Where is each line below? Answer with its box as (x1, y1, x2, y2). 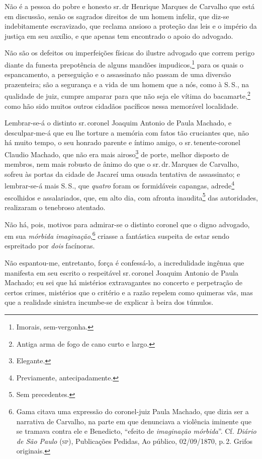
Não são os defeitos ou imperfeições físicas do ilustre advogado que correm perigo (5, 47, 254, 58)
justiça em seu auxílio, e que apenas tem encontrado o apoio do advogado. (5, 30, 233, 41)
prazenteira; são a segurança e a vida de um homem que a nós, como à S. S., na (5, 79, 249, 89)
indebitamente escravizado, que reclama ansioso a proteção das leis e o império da (5, 21, 257, 31)
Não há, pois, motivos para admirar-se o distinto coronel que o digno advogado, (5, 219, 250, 229)
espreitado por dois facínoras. (5, 240, 95, 251)
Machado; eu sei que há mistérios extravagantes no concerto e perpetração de (5, 277, 242, 288)
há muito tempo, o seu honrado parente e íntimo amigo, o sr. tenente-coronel (5, 137, 240, 148)
